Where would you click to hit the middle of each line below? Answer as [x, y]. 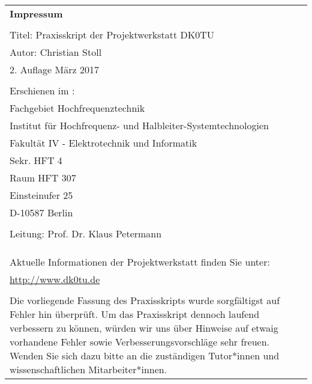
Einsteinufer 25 [41, 195]
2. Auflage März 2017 [54, 69]
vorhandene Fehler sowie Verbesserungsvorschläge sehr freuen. [140, 342]
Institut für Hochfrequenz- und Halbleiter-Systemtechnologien [139, 125]
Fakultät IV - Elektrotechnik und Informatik [103, 143]
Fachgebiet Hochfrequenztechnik [77, 108]
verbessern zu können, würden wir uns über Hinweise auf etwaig [144, 328]
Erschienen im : [42, 90]
